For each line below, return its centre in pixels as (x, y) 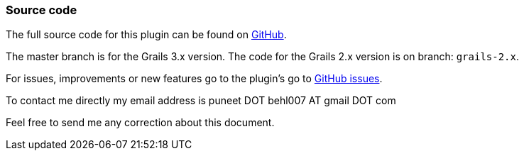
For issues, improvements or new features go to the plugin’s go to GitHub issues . (194, 79)
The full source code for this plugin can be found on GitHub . (146, 35)
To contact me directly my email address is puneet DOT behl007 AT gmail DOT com (201, 101)
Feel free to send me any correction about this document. (140, 123)
